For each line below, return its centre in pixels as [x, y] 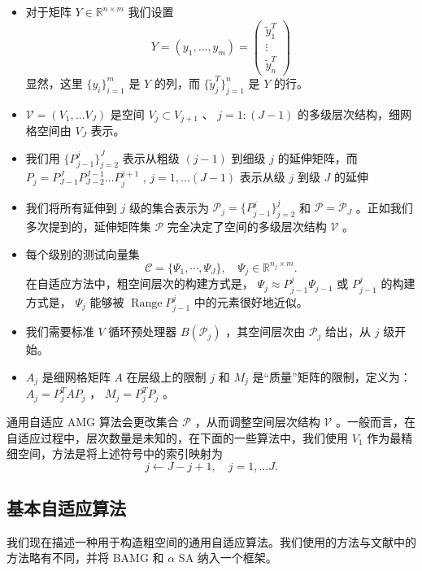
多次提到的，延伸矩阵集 [88, 227]
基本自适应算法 [66, 508]
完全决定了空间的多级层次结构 [247, 227]
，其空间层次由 [265, 331]
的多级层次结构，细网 [355, 113]
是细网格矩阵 [76, 376]
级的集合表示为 [169, 207]
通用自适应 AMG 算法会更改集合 [93, 421]
